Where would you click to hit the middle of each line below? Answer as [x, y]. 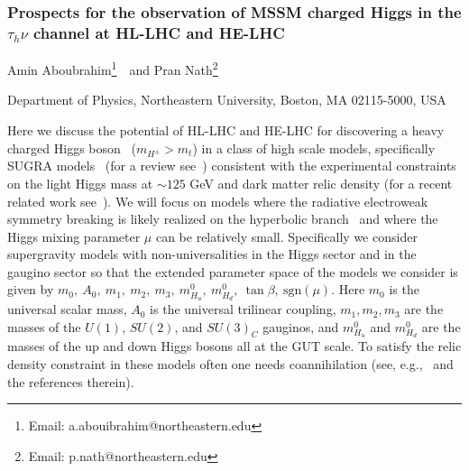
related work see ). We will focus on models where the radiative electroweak [218, 201]
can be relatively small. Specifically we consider [286, 236]
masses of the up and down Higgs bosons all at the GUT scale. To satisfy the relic [234, 346]
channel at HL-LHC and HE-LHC [159, 32]
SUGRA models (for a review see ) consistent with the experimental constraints [232, 166]
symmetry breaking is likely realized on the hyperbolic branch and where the [223, 219]
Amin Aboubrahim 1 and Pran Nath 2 [113, 68]
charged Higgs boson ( [72, 148]
